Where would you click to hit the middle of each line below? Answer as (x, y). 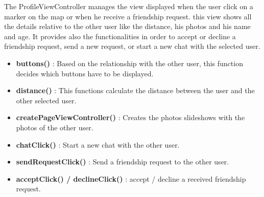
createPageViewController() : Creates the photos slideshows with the (130, 117)
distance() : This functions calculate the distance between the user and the (135, 90)
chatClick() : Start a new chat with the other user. (98, 144)
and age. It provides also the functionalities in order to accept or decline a (120, 36)
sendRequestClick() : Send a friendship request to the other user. (123, 162)
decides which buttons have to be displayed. (85, 73)
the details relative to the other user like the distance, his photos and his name (127, 26)
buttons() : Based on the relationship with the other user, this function (129, 63)
